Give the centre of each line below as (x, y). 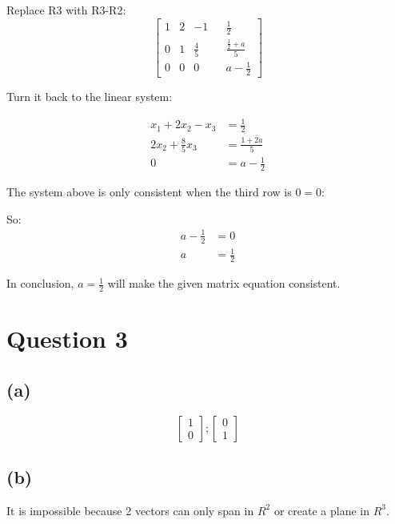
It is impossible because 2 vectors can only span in (130, 510)
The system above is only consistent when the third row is (149, 192)
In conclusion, (40, 283)
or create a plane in (321, 510)
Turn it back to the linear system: (90, 97)
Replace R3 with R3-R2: (66, 10)
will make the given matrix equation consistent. (224, 283)
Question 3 (67, 339)
